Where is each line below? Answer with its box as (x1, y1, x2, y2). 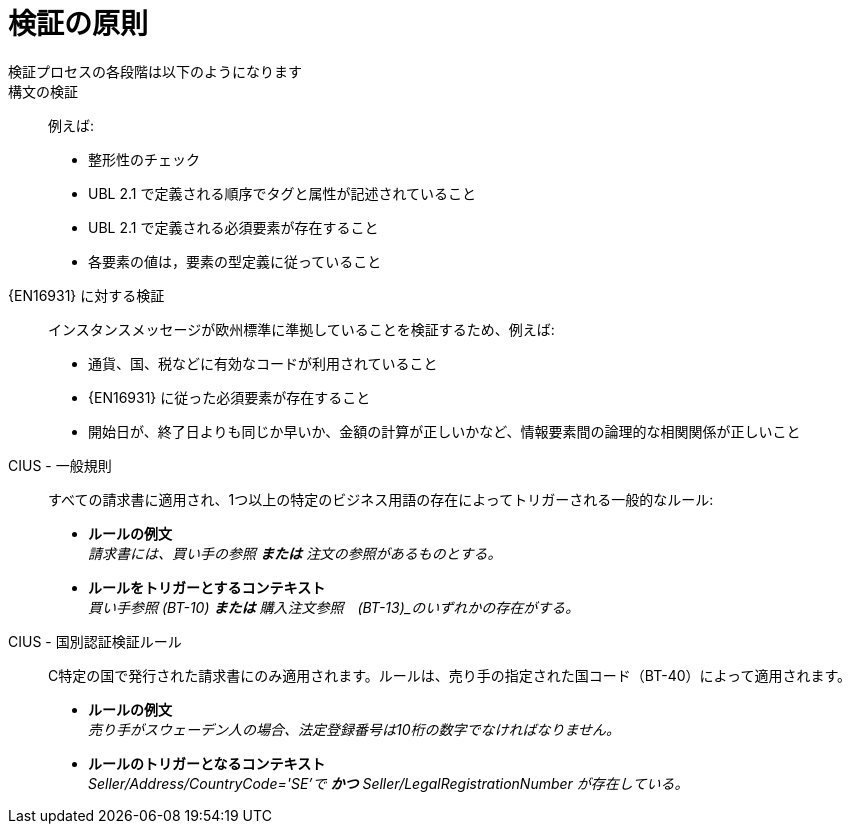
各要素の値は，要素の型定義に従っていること (88, 252, 382, 270)
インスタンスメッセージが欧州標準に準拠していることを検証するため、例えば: (48, 320, 555, 338)
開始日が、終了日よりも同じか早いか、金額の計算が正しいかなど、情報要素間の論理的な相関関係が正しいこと (88, 422, 801, 440)
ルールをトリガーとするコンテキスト (88, 578, 326, 596)
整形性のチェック (88, 150, 200, 168)
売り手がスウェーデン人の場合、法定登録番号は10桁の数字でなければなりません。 (88, 720, 621, 738)
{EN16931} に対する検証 (8, 286, 165, 304)
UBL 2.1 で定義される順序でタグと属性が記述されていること (88, 184, 477, 202)
